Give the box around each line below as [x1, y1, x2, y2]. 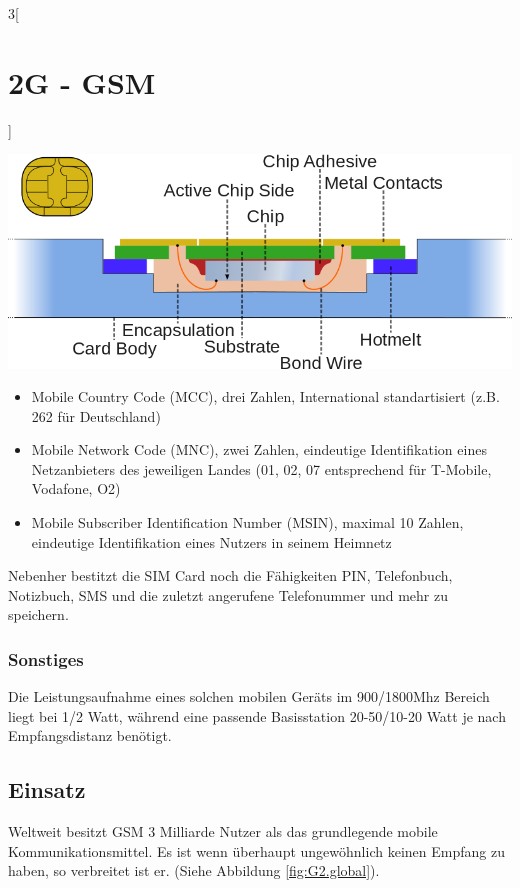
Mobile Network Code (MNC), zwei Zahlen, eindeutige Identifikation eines [31, 439, 487, 460]
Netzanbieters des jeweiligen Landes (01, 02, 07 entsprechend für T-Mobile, [31, 458, 492, 479]
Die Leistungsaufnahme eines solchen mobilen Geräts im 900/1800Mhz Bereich [8, 686, 490, 707]
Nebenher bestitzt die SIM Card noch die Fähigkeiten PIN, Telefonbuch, [8, 565, 453, 586]
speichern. [8, 604, 69, 625]
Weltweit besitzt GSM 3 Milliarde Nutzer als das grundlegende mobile [8, 821, 438, 842]
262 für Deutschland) [31, 405, 161, 426]
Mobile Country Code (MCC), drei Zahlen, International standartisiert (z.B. [31, 386, 500, 407]
